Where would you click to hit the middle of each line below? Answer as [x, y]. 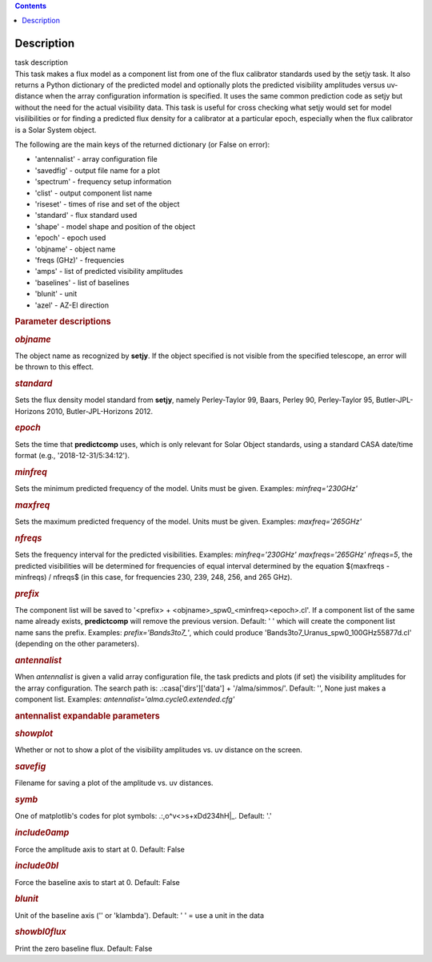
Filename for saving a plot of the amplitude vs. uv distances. [114, 783]
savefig [30, 767]
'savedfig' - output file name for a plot [97, 170]
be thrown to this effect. [54, 367]
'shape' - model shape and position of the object [115, 226]
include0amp [42, 833]
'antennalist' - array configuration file [96, 159]
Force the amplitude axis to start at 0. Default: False [100, 849]
